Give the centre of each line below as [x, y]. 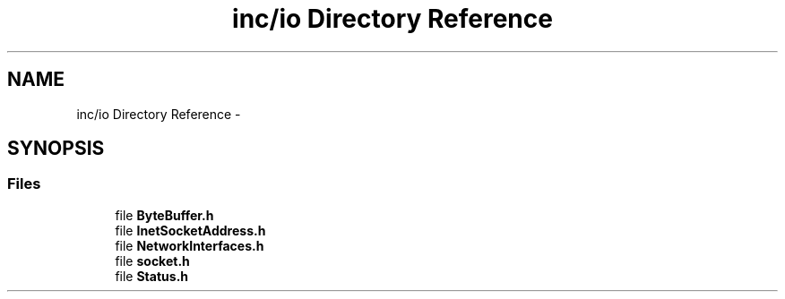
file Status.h [152, 276]
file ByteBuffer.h [164, 215]
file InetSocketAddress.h [190, 230]
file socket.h [152, 261]
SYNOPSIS [56, 149]
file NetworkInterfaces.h [190, 245]
